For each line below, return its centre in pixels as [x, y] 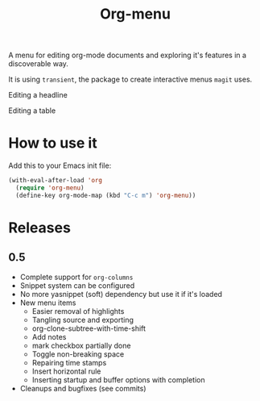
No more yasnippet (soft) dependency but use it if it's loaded [121, 294]
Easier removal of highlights [78, 311]
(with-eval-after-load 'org [56, 181]
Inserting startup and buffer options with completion [118, 379]
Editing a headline [38, 95]
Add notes [49, 336]
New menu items [48, 303]
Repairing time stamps [69, 362]
